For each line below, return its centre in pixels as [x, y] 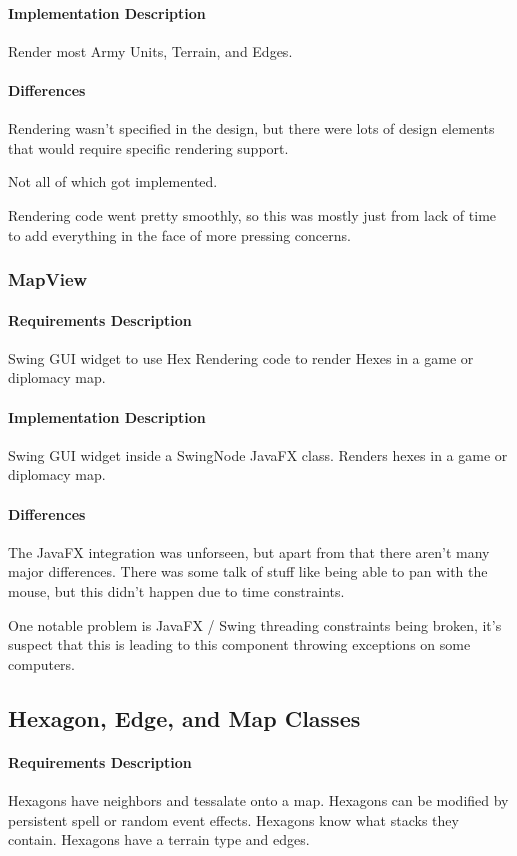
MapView [48, 279]
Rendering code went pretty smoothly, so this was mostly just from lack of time [252, 214]
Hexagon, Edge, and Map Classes [184, 717]
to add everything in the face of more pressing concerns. [179, 234]
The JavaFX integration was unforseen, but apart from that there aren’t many [249, 551]
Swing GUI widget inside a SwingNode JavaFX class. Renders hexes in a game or [258, 454]
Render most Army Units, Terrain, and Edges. [150, 50]
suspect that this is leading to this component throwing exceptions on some [239, 644]
